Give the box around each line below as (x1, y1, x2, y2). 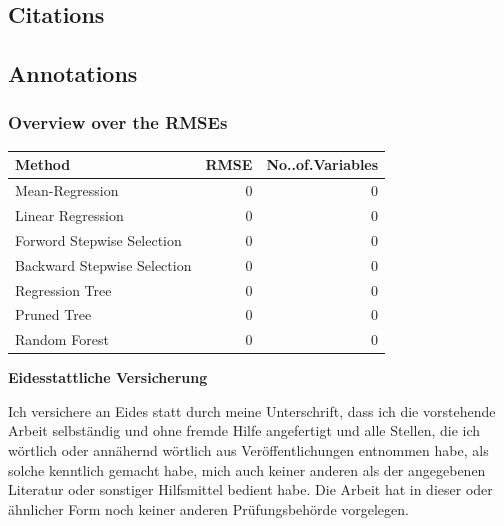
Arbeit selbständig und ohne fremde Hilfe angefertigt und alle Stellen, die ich (8, 420, 481, 441)
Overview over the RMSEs (8, 110, 228, 135)
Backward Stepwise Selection (15, 254, 192, 275)
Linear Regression (15, 204, 124, 225)
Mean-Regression (15, 180, 119, 201)
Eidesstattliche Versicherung (8, 367, 208, 388)
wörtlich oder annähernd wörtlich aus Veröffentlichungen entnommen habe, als (8, 440, 489, 461)
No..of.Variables (266, 154, 379, 175)
